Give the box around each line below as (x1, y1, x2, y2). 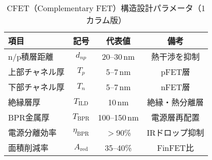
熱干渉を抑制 (151, 51, 200, 62)
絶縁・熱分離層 (147, 96, 204, 108)
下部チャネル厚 (8, 81, 65, 93)
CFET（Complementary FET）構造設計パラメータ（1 (7, 2, 205, 14)
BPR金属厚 (8, 111, 50, 123)
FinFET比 (157, 142, 194, 153)
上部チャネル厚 (8, 66, 65, 77)
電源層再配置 (151, 111, 200, 123)
